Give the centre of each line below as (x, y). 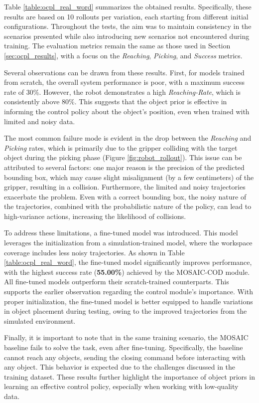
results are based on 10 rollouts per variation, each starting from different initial (126, 16)
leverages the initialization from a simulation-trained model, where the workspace (128, 243)
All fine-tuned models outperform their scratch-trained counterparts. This (117, 282)
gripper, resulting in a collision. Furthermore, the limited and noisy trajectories (125, 187)
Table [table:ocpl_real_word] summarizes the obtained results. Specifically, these (128, 6)
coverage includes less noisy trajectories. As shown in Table (94, 252)
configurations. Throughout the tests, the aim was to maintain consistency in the (128, 26)
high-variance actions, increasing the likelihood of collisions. (95, 216)
